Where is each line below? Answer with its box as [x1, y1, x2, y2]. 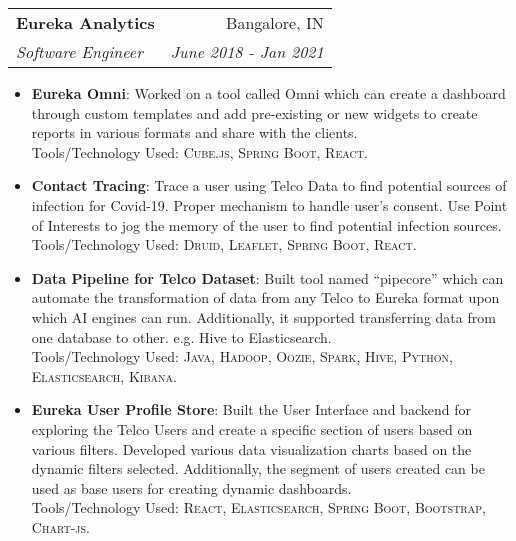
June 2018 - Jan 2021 [170, 40, 324, 63]
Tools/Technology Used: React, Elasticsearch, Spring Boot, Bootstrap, [31, 497, 486, 518]
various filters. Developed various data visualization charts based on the [31, 438, 472, 459]
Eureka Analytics [16, 11, 155, 34]
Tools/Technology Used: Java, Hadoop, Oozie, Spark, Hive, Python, [31, 346, 453, 367]
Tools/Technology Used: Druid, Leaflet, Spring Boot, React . [31, 234, 417, 255]
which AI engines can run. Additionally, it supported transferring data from [31, 306, 496, 327]
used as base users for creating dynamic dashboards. [31, 477, 352, 498]
